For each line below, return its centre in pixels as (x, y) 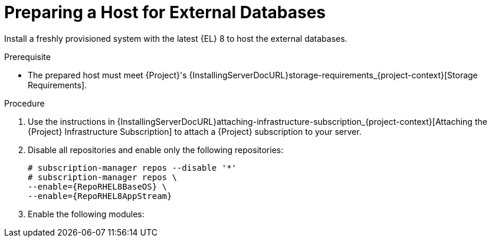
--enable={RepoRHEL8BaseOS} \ (98, 186)
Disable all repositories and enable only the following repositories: (156, 150)
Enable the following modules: (86, 214)
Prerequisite (27, 57)
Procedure (24, 103)
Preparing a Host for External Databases (165, 12)
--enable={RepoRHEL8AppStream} (100, 196)
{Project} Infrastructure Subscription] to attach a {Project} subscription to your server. (195, 131)
